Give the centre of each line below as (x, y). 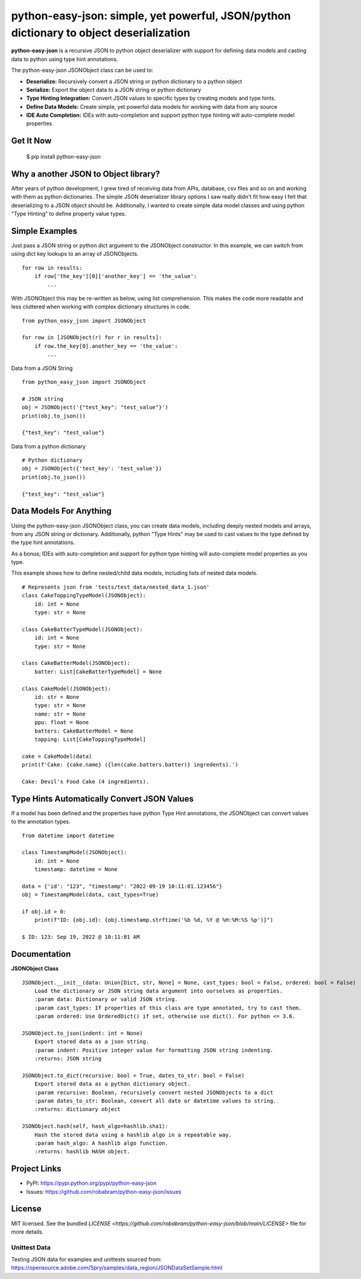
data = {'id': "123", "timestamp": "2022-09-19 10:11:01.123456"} (122, 886)
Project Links (36, 1169)
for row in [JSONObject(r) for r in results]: (92, 338)
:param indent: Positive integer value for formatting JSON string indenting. (154, 1050)
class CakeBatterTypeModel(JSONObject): (82, 629)
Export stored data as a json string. (92, 1042)
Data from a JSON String (42, 368)
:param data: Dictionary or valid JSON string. (106, 999)
